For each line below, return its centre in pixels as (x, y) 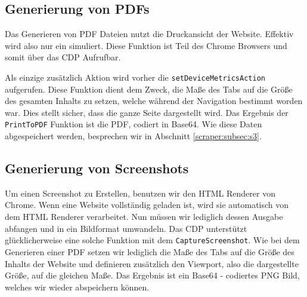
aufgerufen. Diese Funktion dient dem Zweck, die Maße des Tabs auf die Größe (149, 89)
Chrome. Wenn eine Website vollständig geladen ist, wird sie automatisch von (147, 205)
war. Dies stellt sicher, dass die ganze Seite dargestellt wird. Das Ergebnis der (147, 112)
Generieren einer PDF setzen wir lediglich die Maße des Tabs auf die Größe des (150, 251)
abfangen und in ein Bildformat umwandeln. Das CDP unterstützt (126, 228)
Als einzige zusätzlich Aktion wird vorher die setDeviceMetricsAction (135, 77)
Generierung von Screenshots (97, 168)
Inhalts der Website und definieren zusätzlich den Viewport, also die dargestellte (152, 263)
